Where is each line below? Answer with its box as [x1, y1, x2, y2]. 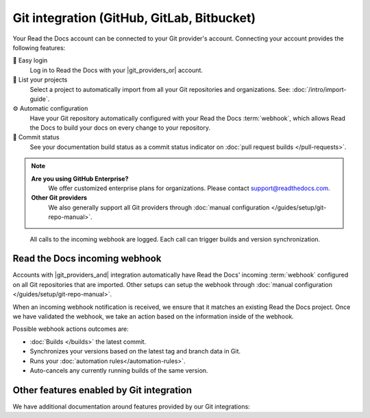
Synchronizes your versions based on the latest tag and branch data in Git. [29, 347, 241, 356]
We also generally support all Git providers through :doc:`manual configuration [48, 203, 270, 211]
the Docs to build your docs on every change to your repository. [29, 124, 210, 132]
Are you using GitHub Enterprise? [31, 174, 129, 183]
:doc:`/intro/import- [292, 85, 347, 93]
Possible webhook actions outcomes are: [12, 325, 129, 333]
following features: [12, 43, 66, 51]
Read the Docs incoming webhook [12, 253, 162, 264]
